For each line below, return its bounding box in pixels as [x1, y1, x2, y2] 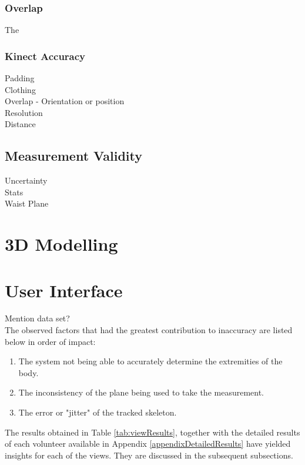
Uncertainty [5, 174, 48, 187]
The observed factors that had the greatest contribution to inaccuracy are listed [5, 324, 293, 336]
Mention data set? [5, 312, 70, 324]
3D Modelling [5, 232, 118, 256]
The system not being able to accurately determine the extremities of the [18, 355, 283, 367]
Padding [5, 72, 35, 84]
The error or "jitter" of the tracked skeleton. [18, 406, 177, 418]
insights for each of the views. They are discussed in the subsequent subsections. [5, 449, 293, 461]
